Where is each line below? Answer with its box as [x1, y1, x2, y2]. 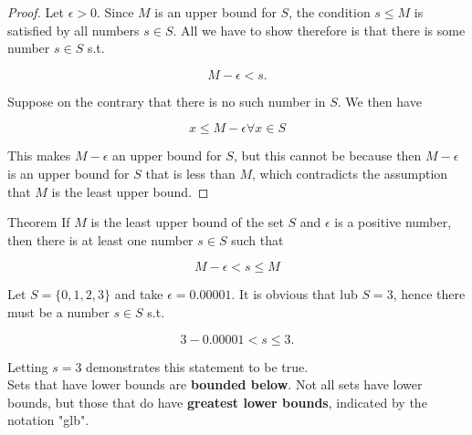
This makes [7, 146, 71, 165]
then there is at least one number [7, 230, 194, 249]
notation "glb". [7, 410, 89, 430]
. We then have [337, 91, 422, 110]
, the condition [288, 3, 371, 21]
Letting [7, 357, 48, 376]
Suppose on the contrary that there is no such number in [7, 91, 326, 110]
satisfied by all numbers [7, 20, 140, 39]
